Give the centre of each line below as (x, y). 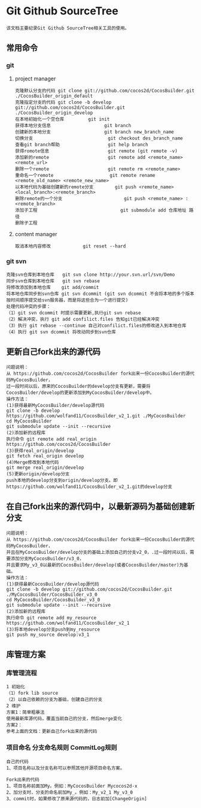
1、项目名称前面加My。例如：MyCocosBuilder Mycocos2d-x (72, 786)
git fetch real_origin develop (45, 456)
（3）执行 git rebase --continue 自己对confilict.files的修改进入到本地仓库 (96, 325)
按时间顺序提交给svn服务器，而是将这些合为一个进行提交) (67, 300)
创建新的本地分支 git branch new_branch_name (95, 132)
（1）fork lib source (32, 694)
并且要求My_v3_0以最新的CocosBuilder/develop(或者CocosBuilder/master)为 (95, 565)
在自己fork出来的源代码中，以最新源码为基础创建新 (100, 507)
